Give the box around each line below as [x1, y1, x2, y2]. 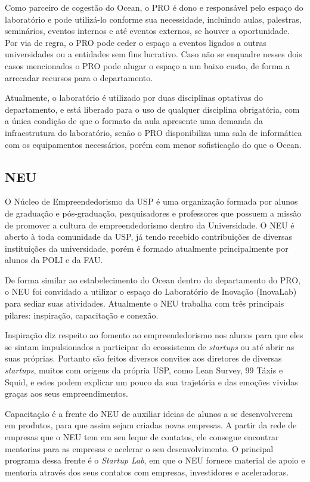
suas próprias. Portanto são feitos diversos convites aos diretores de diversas [5, 352, 282, 364]
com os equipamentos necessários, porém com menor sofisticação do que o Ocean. [5, 138, 302, 150]
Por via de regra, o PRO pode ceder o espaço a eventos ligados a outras [5, 36, 266, 48]
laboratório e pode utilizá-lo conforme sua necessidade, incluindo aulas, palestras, [5, 13, 302, 25]
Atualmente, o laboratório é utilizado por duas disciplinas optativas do [5, 91, 263, 104]
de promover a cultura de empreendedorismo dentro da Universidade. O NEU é [5, 218, 294, 231]
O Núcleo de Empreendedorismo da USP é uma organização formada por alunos [5, 195, 298, 208]
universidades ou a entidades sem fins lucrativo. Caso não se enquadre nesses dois [5, 48, 302, 60]
